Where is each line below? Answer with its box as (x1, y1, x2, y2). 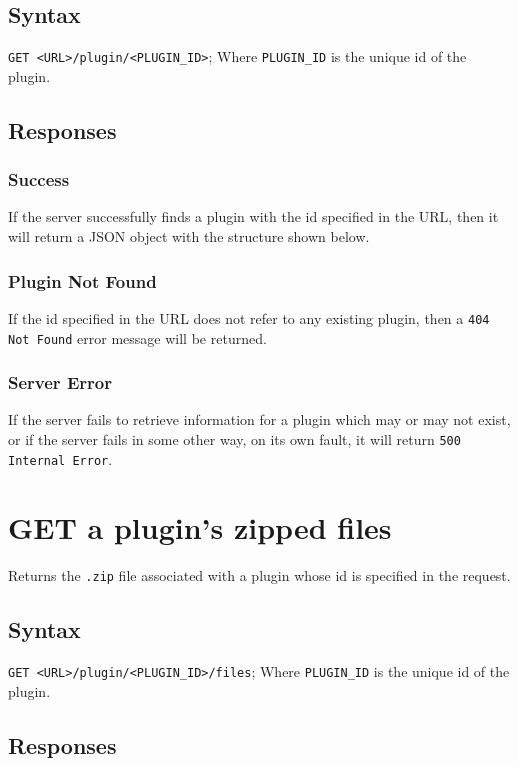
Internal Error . (8, 448, 113, 469)
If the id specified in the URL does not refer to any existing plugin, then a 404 (8, 307, 490, 328)
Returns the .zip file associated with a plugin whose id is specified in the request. (8, 565, 511, 586)
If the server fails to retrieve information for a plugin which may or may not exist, (8, 409, 511, 430)
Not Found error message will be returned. (8, 327, 267, 348)
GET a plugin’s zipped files (8, 507, 392, 548)
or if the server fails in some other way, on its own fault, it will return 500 (8, 428, 461, 449)
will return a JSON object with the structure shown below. (8, 226, 370, 247)
